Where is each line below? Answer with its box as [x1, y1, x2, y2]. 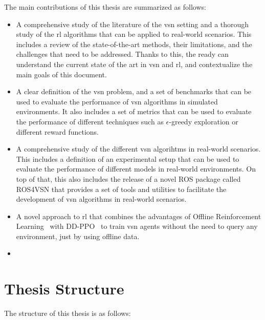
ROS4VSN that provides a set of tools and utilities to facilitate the [16, 183, 227, 194]
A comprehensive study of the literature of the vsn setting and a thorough [16, 18, 249, 29]
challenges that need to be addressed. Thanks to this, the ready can [16, 49, 229, 59]
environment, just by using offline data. [16, 230, 140, 241]
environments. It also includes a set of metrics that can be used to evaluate [16, 106, 252, 117]
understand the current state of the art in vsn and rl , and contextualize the [16, 58, 253, 69]
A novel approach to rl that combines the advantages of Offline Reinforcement [16, 210, 261, 221]
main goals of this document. [16, 69, 107, 79]
